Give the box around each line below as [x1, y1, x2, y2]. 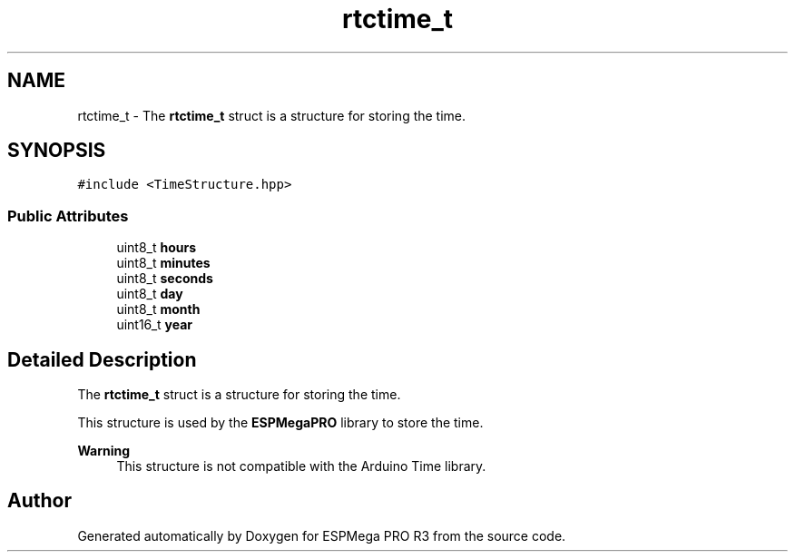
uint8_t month [116, 301, 201, 318]
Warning [77, 443, 131, 459]
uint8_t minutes [116, 255, 211, 271]
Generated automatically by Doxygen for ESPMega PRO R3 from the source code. [77, 527, 566, 544]
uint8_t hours [116, 240, 197, 256]
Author [7, 489, 72, 513]
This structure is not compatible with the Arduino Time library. [116, 458, 486, 475]
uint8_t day [116, 286, 183, 302]
